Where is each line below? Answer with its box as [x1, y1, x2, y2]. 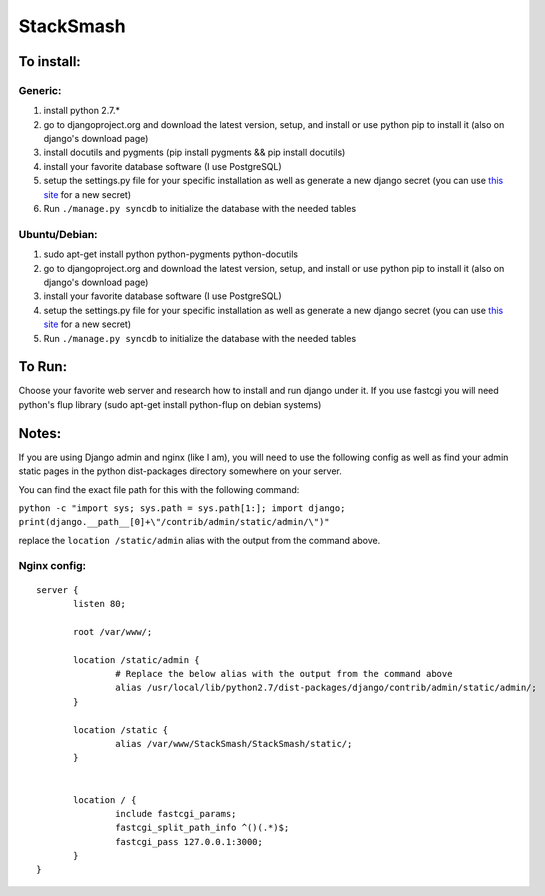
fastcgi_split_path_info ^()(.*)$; [115, 822, 290, 834]
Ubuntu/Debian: [18, 227, 99, 241]
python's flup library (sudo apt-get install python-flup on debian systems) [18, 398, 322, 410]
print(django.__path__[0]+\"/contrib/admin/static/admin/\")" [18, 516, 330, 528]
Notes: [18, 425, 62, 442]
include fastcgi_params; [115, 808, 237, 819]
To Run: [18, 358, 68, 375]
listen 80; [73, 598, 127, 610]
